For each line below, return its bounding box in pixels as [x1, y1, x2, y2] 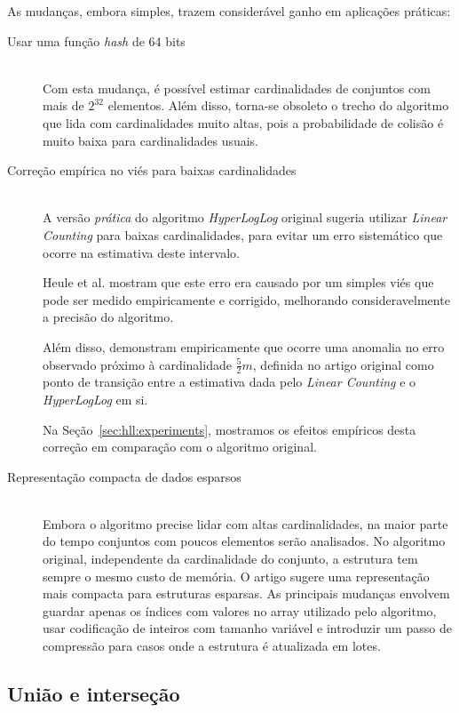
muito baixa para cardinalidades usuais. [43, 131, 259, 149]
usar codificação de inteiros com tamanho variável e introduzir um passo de [43, 619, 452, 637]
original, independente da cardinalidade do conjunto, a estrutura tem [43, 549, 418, 568]
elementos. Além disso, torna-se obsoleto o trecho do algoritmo [107, 96, 449, 115]
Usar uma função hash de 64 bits [7, 31, 186, 50]
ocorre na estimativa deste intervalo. [43, 243, 240, 261]
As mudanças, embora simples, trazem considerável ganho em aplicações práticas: [7, 2, 451, 20]
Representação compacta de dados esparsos [7, 467, 241, 485]
